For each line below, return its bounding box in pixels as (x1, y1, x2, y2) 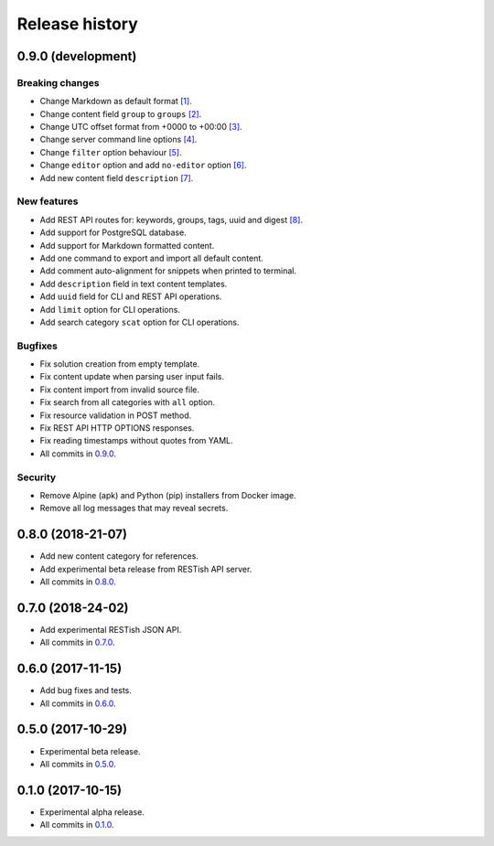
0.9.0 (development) (16, 48, 137, 64)
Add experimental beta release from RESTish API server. (39, 563, 252, 574)
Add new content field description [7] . (39, 172, 194, 183)
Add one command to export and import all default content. (39, 252, 264, 263)
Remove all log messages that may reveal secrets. (39, 503, 229, 514)
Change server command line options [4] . (39, 134, 198, 145)
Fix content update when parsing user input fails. (39, 371, 224, 382)
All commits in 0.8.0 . (39, 576, 116, 587)
